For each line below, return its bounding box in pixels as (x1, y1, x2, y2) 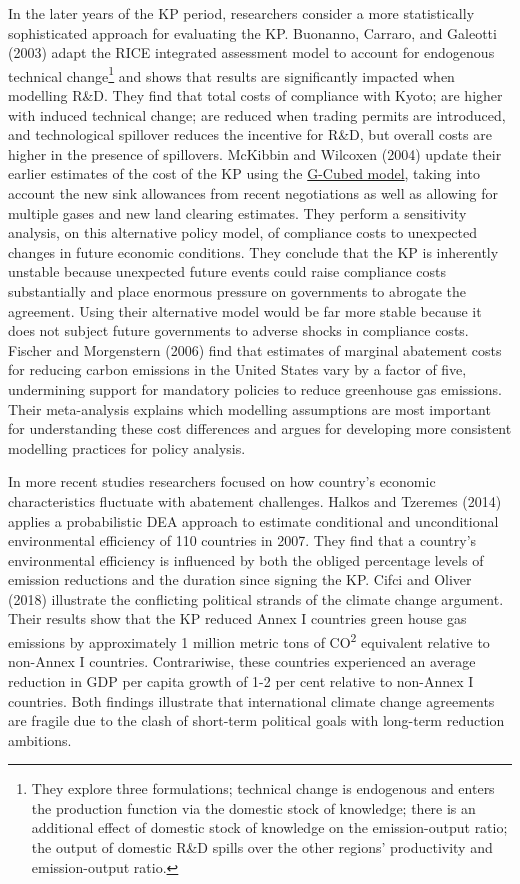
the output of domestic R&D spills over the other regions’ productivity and (31, 837, 493, 858)
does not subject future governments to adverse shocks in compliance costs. (8, 320, 469, 341)
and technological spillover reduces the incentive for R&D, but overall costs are (8, 124, 492, 145)
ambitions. (8, 729, 72, 750)
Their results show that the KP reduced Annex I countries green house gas (8, 608, 467, 629)
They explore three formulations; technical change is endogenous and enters (31, 778, 495, 799)
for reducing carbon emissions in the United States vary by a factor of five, (8, 359, 467, 380)
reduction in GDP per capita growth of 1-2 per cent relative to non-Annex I (8, 670, 474, 691)
